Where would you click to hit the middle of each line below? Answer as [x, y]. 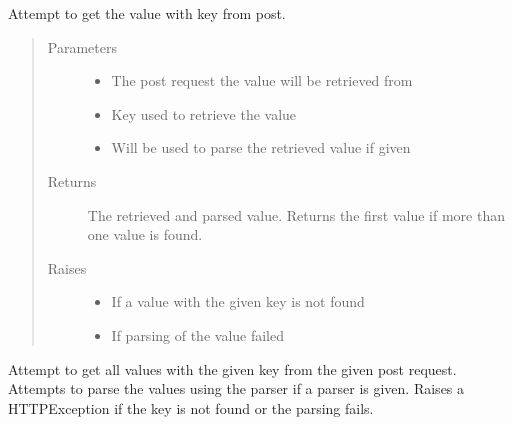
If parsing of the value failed [198, 334]
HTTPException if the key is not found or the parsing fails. [191, 407]
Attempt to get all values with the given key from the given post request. [232, 368]
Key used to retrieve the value [204, 113]
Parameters [82, 46]
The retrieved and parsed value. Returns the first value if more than [296, 214]
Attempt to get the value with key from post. [147, 13]
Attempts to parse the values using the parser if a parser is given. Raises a [236, 388]
